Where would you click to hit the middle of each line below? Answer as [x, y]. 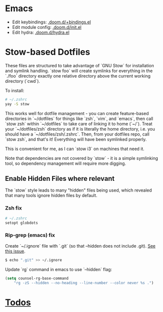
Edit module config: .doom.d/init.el [47, 27]
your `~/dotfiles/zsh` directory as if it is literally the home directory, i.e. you [80, 129]
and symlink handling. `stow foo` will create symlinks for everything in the [79, 71]
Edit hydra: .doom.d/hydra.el [41, 32]
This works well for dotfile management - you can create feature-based [77, 113]
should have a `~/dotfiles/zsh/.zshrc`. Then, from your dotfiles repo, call [77, 134]
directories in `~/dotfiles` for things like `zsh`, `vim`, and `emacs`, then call [79, 118]
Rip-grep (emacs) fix [30, 235]
